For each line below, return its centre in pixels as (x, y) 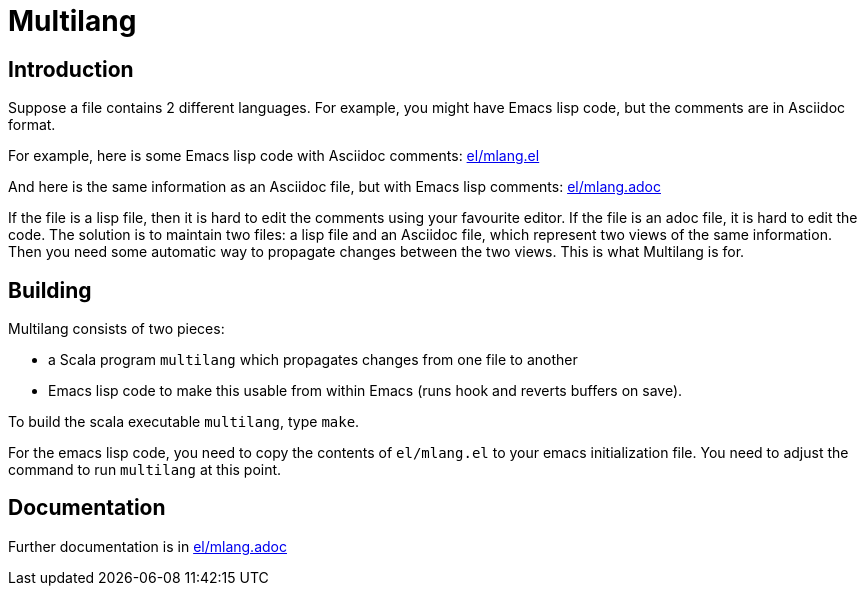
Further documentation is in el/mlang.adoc (147, 546)
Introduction (71, 69)
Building (50, 290)
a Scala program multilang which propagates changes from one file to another (313, 360)
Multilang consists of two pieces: (116, 329)
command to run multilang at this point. (145, 470)
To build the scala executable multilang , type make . (184, 422)
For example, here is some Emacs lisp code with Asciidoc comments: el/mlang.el (274, 156)
